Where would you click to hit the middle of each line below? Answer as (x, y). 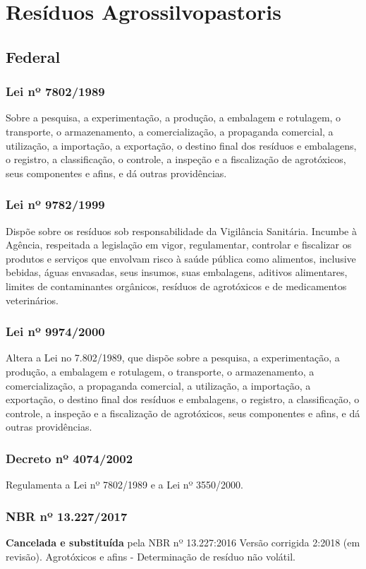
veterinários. (32, 300)
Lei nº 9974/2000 (55, 331)
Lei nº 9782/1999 (55, 204)
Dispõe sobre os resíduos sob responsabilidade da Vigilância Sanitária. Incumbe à (181, 230)
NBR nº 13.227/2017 (67, 516)
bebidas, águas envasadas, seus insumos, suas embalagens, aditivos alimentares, (177, 272)
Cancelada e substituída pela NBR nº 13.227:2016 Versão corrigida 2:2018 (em (183, 542)
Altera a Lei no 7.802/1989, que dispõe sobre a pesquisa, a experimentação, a (173, 358)
